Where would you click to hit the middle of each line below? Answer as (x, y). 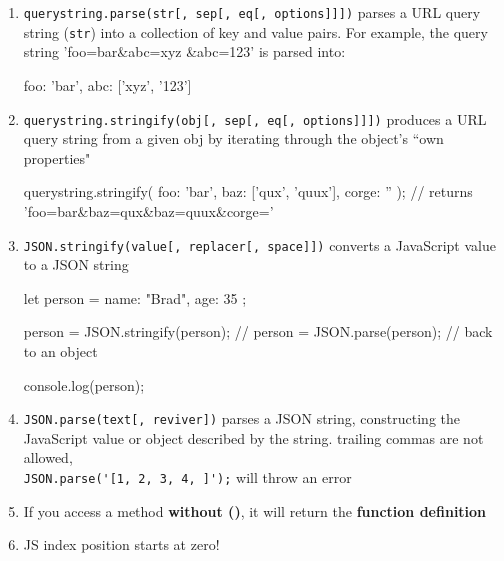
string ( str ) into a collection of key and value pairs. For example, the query (255, 31)
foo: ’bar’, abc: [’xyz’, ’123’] (107, 84)
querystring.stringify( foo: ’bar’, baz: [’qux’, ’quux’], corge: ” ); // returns (248, 191)
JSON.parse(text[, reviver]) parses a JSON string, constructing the (241, 418)
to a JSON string (76, 264)
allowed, (48, 457)
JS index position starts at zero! (121, 544)
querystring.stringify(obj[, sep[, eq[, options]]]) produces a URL (255, 118)
